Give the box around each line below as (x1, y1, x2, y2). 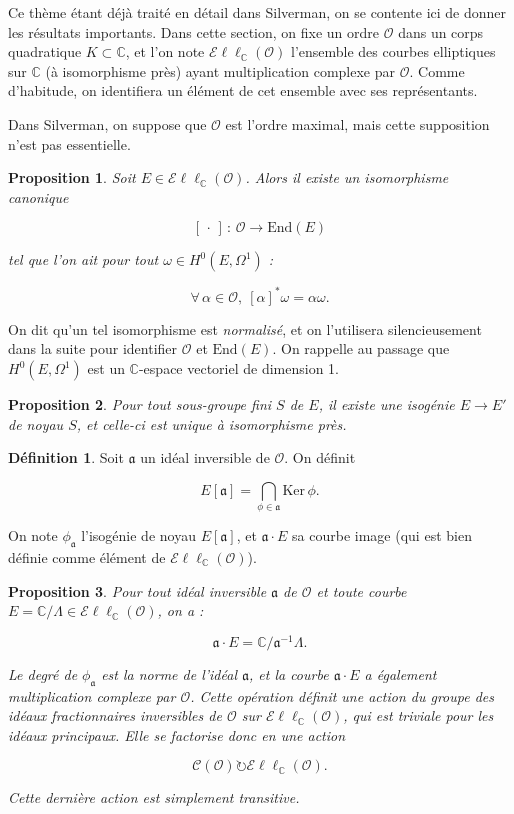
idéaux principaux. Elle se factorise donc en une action (8, 724, 346, 745)
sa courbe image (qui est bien (292, 525, 472, 546)
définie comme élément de (8, 546, 166, 567)
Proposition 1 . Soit (8, 167, 136, 188)
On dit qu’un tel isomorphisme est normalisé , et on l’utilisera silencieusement (8, 318, 482, 339)
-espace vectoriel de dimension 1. (138, 358, 339, 379)
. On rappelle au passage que (272, 338, 450, 359)
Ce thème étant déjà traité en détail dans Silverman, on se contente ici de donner (8, 2, 507, 22)
